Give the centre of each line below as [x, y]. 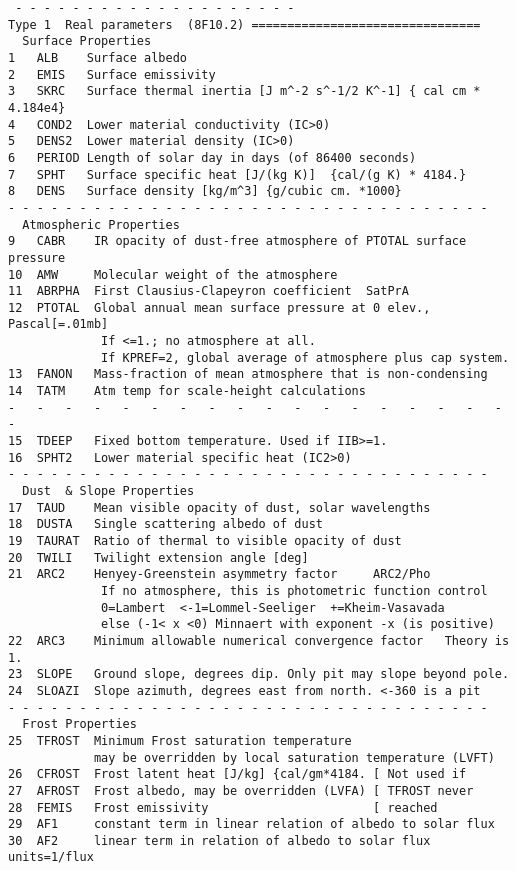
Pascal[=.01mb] [58, 324]
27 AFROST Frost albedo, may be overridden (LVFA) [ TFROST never [241, 790]
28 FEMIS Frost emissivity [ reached [223, 807]
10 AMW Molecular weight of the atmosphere [173, 274]
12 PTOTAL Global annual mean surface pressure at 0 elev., [219, 307]
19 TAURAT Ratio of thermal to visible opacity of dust [205, 541]
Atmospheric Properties [101, 224]
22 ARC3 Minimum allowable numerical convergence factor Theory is [259, 640]
